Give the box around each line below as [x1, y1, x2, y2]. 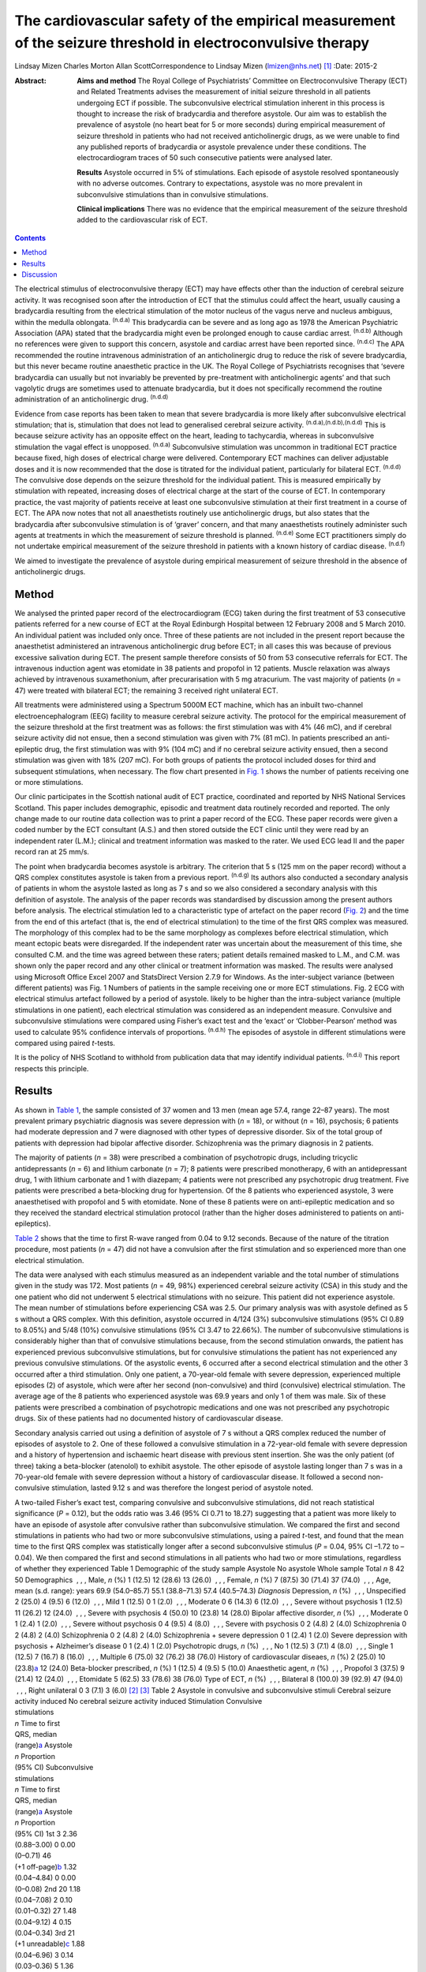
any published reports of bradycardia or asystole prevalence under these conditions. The [77, 142, 367, 151]
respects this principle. [14, 1063, 89, 1073]
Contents [14, 233, 47, 242]
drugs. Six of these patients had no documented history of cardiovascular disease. [14, 1414, 283, 1423]
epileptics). [14, 1219, 51, 1228]
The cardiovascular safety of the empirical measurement [14, 12, 396, 29]
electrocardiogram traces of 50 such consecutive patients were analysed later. [77, 153, 333, 162]
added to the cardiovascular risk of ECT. [77, 215, 208, 225]
